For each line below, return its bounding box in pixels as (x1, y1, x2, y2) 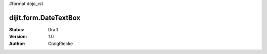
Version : (9, 34, 27, 40)
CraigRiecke (48, 40, 73, 47)
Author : (9, 40, 26, 47)
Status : (9, 26, 25, 32)
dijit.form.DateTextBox (9, 13, 81, 22)
